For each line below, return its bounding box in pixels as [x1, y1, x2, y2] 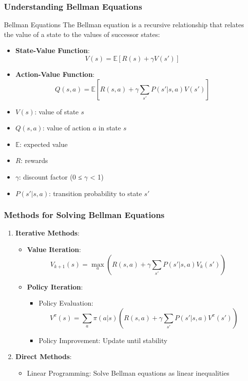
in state [98, 123, 121, 133]
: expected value [19, 139, 68, 149]
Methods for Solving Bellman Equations [4, 209, 165, 221]
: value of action [42, 123, 91, 133]
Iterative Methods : [15, 228, 80, 238]
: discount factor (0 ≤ [19, 171, 82, 181]
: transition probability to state [49, 188, 142, 198]
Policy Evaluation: [38, 298, 94, 308]
